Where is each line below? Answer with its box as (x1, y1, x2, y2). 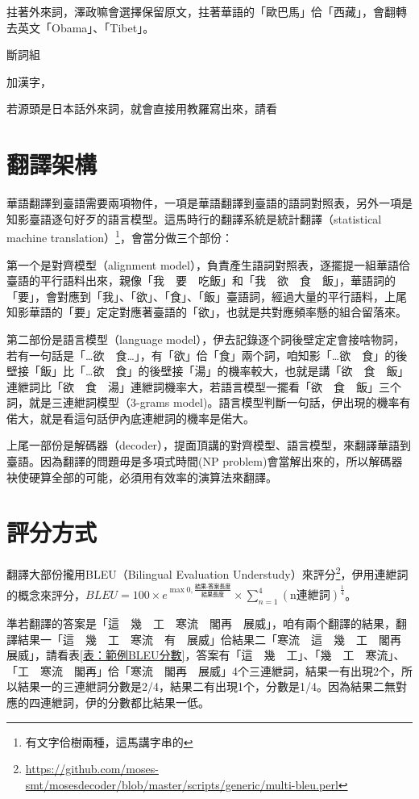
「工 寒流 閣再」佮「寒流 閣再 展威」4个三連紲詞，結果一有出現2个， (6, 662, 401, 679)
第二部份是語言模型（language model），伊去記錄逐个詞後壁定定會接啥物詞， (6, 330, 405, 347)
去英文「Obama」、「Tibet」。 (6, 19, 155, 36)
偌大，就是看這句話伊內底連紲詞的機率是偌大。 (6, 409, 255, 426)
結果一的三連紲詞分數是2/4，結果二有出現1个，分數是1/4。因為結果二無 (17, 678, 396, 695)
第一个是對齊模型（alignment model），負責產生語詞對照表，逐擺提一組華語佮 (6, 256, 410, 273)
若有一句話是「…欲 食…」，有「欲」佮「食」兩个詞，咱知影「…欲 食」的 (6, 346, 396, 363)
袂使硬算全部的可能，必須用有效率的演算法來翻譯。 (6, 468, 277, 485)
